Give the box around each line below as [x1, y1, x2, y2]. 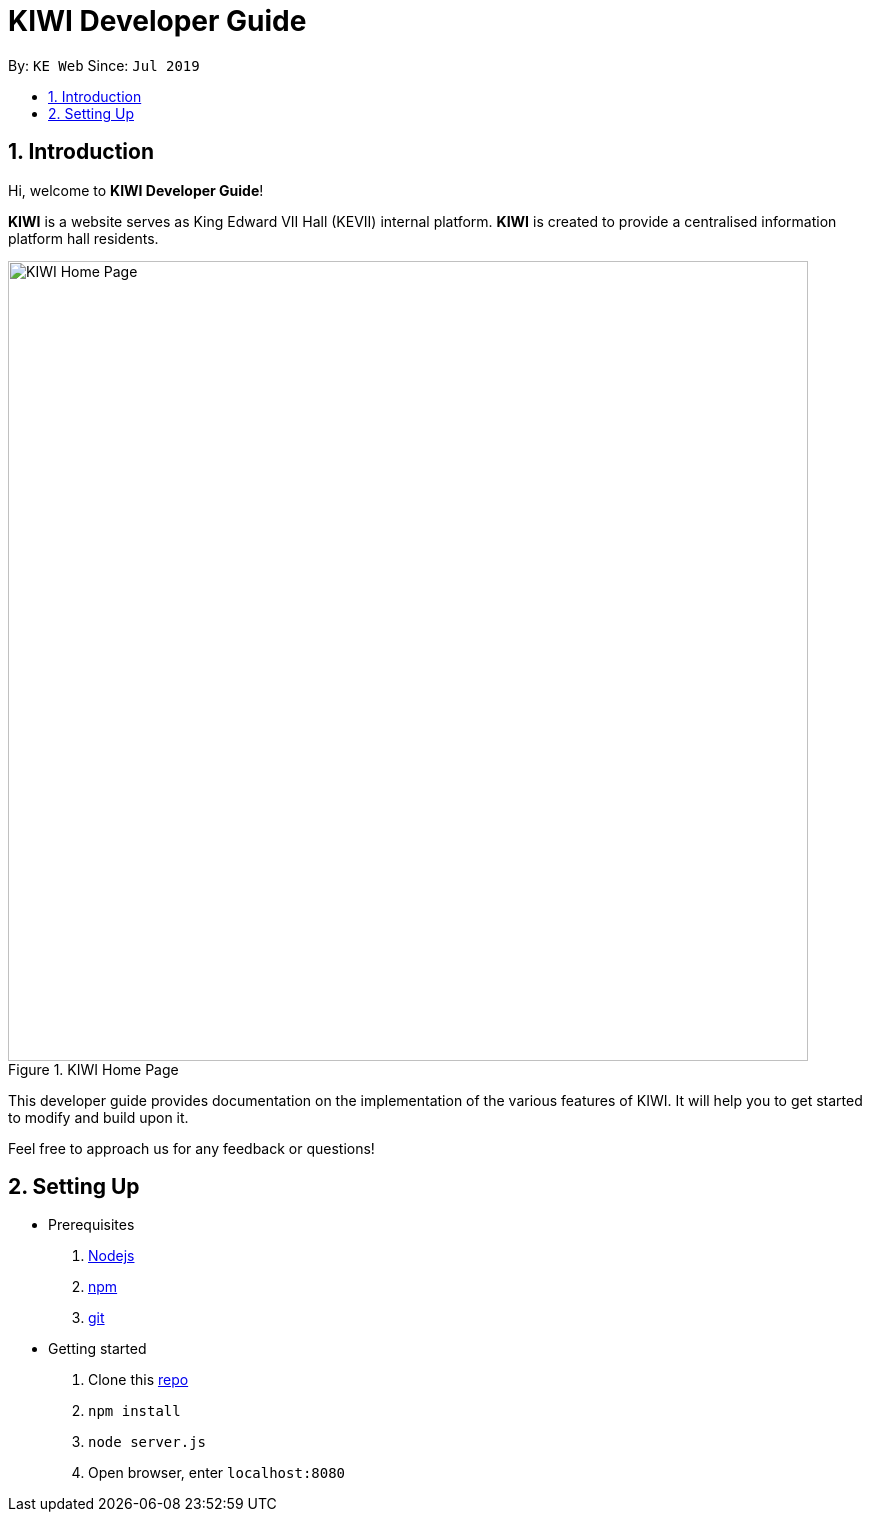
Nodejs [88, 1247, 135, 1265]
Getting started [48, 1340, 147, 1358]
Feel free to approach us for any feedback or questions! [8, 1139, 375, 1157]
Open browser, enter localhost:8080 [88, 1464, 346, 1482]
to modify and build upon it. [8, 1108, 189, 1126]
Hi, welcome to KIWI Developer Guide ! [8, 181, 264, 199]
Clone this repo [88, 1371, 189, 1389]
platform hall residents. [8, 229, 159, 247]
